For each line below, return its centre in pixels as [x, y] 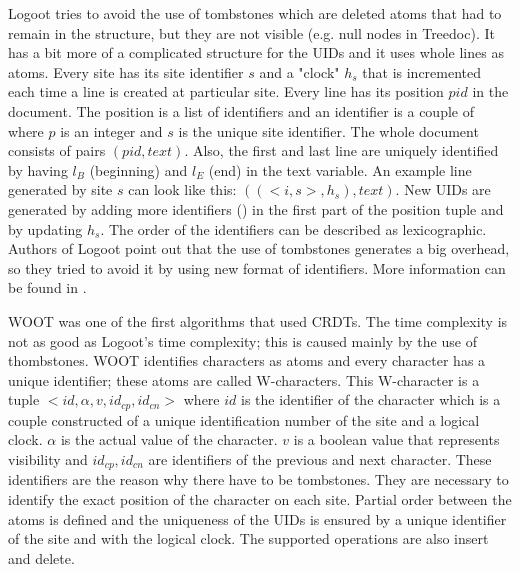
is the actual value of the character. [169, 439]
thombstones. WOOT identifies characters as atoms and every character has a [247, 360]
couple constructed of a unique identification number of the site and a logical [244, 419]
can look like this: [182, 189]
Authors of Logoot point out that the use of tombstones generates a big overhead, [259, 248]
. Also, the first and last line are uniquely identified [341, 150]
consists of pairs [57, 150]
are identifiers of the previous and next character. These [320, 458]
